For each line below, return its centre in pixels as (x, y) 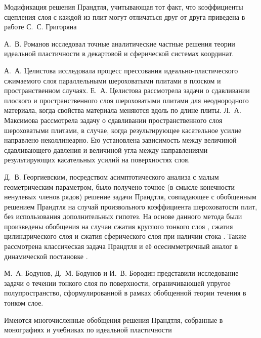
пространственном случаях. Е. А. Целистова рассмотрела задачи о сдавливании (127, 90)
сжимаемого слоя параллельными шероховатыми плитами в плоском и (113, 80)
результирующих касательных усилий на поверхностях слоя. (97, 160)
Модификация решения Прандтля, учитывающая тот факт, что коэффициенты (124, 7)
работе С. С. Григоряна (40, 27)
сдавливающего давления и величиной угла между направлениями (106, 150)
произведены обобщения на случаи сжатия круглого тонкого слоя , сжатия (119, 226)
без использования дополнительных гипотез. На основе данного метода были (123, 216)
